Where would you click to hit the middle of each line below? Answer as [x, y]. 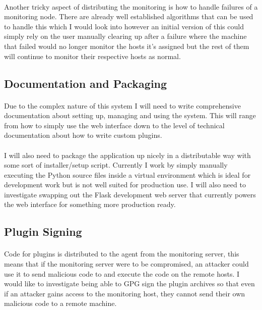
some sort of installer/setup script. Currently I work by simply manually [116, 165]
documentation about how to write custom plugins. [83, 135]
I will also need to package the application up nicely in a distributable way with [127, 155]
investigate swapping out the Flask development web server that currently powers [130, 194]
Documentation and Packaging [86, 83]
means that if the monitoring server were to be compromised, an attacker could [126, 264]
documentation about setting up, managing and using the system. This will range [130, 115]
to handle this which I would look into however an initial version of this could [124, 26]
